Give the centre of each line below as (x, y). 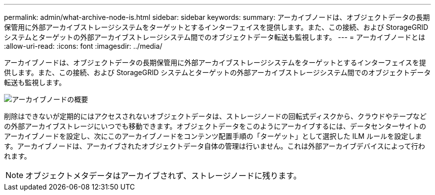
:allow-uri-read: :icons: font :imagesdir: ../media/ (83, 46)
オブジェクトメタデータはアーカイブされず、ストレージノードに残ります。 (163, 176)
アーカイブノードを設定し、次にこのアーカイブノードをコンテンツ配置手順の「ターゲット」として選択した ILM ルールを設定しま (213, 136)
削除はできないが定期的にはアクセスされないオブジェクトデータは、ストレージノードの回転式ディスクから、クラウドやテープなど (215, 116)
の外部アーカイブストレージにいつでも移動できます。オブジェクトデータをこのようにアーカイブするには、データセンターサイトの (215, 126)
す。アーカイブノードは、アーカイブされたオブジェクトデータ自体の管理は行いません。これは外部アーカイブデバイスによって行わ (215, 146)
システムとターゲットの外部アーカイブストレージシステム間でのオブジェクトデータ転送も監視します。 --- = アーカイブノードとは (215, 37)
